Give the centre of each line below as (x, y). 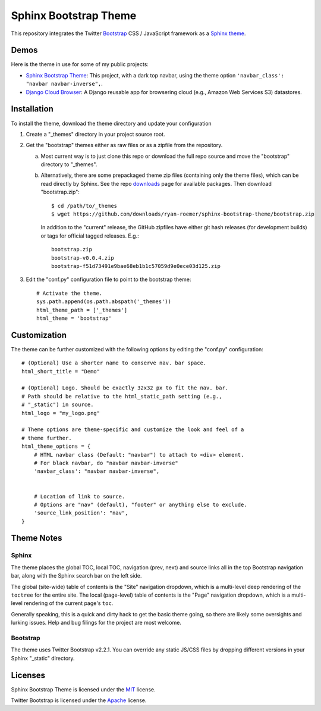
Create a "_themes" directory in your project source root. (96, 134)
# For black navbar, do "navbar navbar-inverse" (106, 463)
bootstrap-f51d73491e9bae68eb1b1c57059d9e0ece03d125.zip (136, 266)
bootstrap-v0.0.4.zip (83, 258)
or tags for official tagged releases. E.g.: (90, 236)
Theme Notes (37, 538)
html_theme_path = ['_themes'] (82, 310)
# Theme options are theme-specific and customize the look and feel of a (133, 430)
